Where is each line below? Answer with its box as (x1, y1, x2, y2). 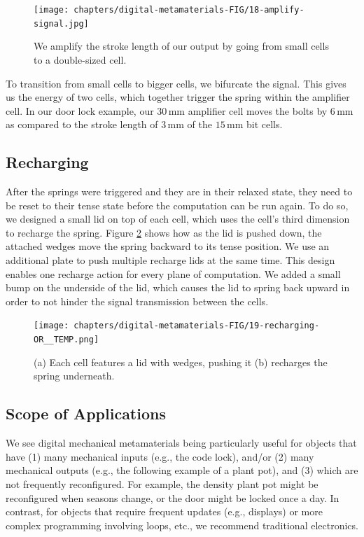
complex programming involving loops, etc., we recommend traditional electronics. (6, 517, 358, 532)
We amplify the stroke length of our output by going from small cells (34, 39, 329, 53)
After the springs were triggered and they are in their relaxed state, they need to (6, 184, 353, 199)
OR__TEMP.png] (34, 335, 99, 345)
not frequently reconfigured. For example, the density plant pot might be (6, 476, 318, 491)
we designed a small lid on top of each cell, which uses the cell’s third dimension (6, 211, 350, 226)
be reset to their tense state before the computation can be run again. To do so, (6, 197, 349, 212)
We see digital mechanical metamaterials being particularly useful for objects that (6, 435, 357, 450)
